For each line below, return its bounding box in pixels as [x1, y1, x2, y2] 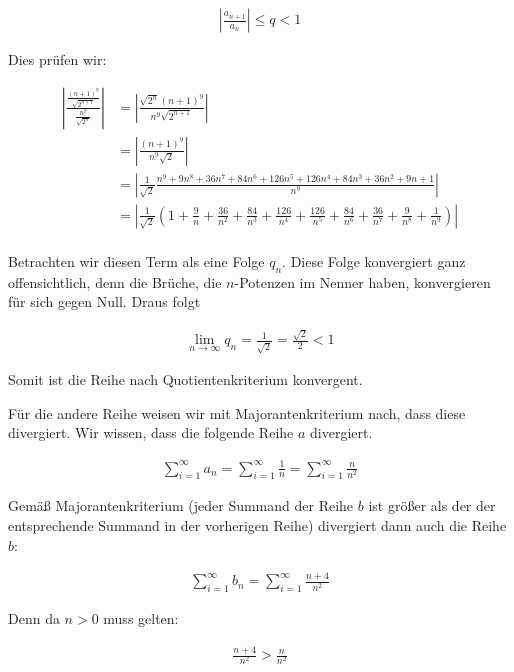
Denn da [8, 608, 60, 629]
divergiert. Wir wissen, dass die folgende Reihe [8, 422, 294, 443]
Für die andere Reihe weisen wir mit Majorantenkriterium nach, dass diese [8, 402, 466, 423]
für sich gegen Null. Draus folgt [8, 291, 201, 312]
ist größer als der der [368, 495, 496, 516]
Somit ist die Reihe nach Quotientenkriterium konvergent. [8, 369, 363, 390]
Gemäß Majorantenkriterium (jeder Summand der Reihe [8, 495, 354, 516]
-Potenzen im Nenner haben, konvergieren [234, 271, 491, 292]
